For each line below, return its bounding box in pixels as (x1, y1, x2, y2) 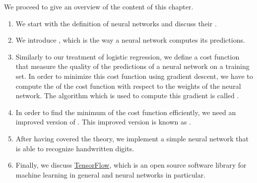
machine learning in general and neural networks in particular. (15, 169, 206, 180)
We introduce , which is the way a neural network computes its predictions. (15, 35, 245, 45)
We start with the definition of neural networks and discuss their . (15, 18, 217, 28)
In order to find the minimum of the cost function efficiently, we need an (15, 107, 236, 117)
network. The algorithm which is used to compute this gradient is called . (15, 90, 239, 101)
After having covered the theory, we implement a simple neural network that (15, 133, 249, 143)
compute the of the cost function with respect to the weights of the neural (15, 80, 241, 91)
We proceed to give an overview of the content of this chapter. (4, 1, 193, 11)
